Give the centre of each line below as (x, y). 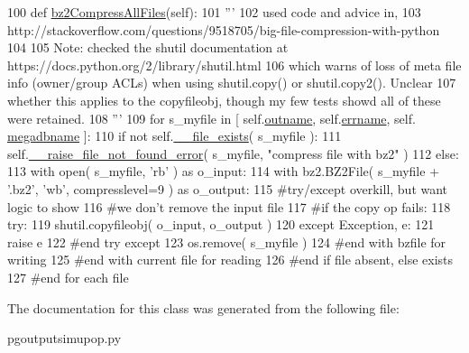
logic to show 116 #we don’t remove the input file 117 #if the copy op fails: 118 (229, 206)
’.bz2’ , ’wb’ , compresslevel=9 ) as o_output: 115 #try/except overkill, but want (228, 188)
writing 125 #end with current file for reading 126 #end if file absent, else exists (230, 260)
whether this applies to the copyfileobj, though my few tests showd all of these (224, 100)
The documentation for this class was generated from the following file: (203, 307)
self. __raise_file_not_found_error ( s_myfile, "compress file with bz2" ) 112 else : (233, 153)
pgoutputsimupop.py (64, 338)
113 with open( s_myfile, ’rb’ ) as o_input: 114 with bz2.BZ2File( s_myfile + (224, 171)
